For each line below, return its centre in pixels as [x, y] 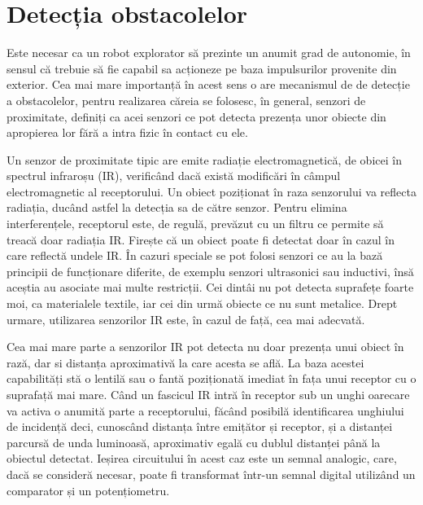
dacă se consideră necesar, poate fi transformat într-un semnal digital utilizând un [211, 474]
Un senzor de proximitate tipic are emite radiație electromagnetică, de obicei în [204, 159]
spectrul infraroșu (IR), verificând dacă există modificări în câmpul [174, 176]
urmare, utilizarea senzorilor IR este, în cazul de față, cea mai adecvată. [186, 319]
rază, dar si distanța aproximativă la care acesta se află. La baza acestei [185, 362]
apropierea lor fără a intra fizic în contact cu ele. [127, 132]
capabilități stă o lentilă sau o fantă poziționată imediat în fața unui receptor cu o [211, 378]
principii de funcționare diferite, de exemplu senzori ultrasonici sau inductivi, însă [210, 271]
